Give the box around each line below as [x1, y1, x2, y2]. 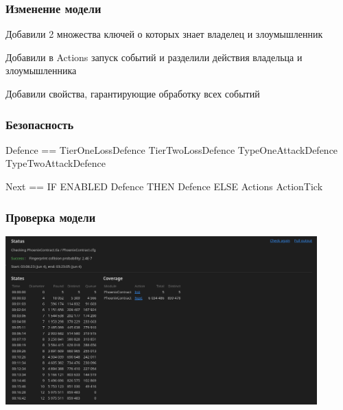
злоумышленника [5, 63, 77, 78]
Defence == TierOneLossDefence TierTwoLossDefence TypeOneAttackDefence [5, 142, 338, 157]
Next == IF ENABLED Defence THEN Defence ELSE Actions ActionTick [5, 179, 323, 193]
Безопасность [5, 115, 74, 133]
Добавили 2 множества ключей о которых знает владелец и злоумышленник [5, 27, 323, 41]
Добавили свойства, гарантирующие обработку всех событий [5, 87, 260, 100]
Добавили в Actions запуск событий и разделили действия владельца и [5, 49, 303, 64]
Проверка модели [5, 208, 96, 225]
